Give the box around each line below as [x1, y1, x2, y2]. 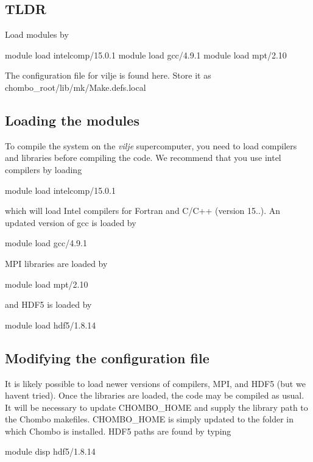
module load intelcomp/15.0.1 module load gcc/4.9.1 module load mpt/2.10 [5, 48, 287, 61]
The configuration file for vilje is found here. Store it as [5, 69, 211, 82]
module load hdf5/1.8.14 [5, 318, 96, 331]
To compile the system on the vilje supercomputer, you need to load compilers [5, 139, 297, 152]
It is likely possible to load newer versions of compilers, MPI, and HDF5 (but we [5, 377, 306, 389]
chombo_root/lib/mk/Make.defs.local [5, 80, 146, 93]
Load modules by [5, 28, 69, 41]
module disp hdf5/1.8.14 [5, 445, 96, 458]
